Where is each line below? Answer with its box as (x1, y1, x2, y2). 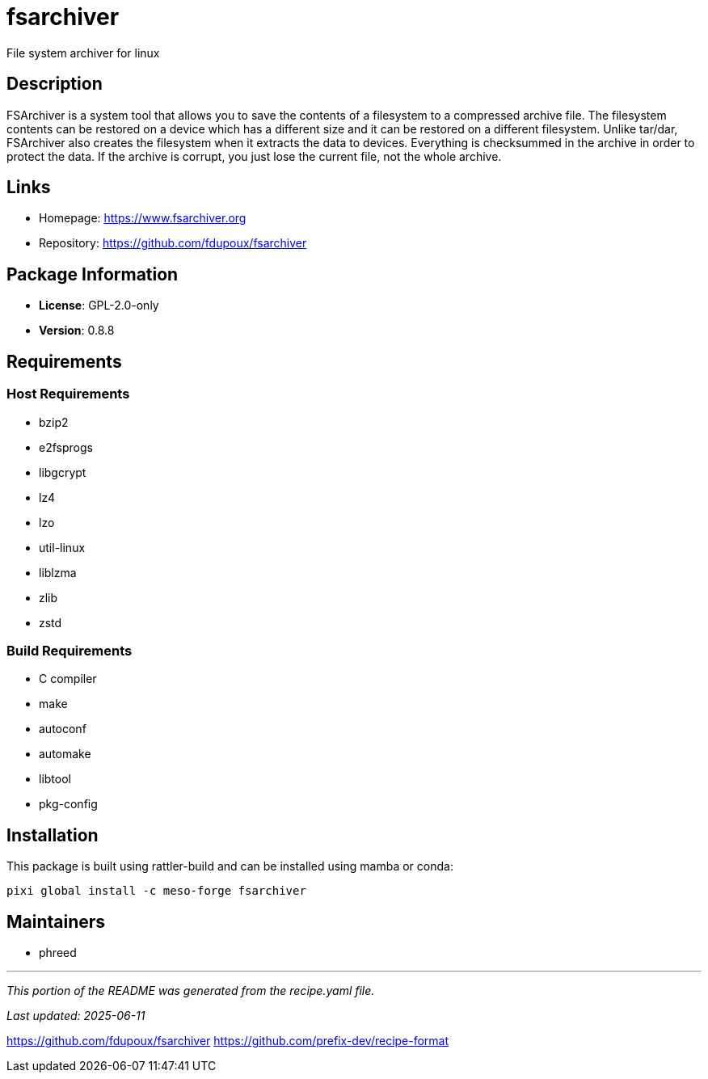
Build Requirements (6, 642, 133, 659)
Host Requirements (6, 386, 130, 403)
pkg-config (39, 797, 98, 811)
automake (39, 747, 91, 761)
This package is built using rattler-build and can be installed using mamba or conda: (6, 859, 453, 874)
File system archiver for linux (6, 45, 160, 60)
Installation (6, 824, 99, 845)
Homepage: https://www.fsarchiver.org (39, 211, 247, 225)
